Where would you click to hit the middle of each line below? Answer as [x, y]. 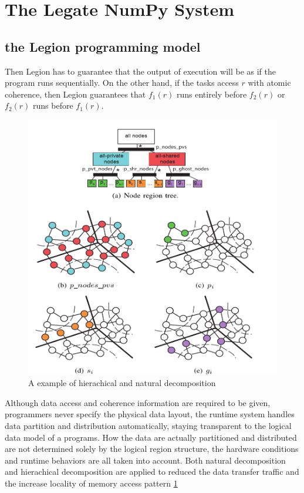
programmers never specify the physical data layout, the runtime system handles [150, 414]
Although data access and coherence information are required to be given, [138, 402]
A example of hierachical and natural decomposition [122, 383]
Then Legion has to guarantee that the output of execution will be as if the [140, 71]
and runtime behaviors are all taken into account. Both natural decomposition [145, 460]
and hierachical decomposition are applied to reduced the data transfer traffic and [152, 472]
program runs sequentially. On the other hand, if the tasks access [122, 83]
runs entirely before [212, 94]
